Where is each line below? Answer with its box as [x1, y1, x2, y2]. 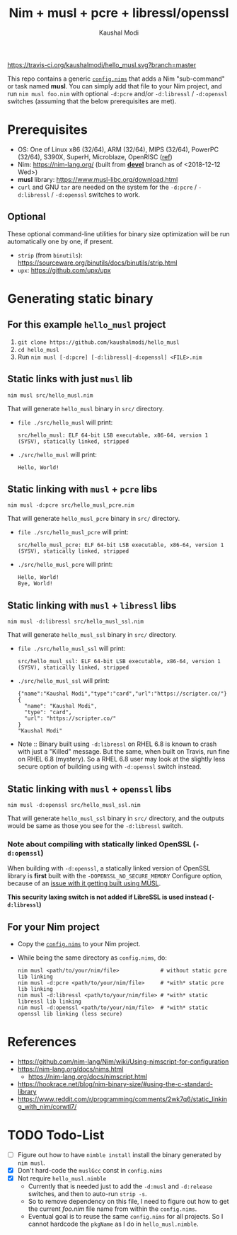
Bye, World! [17, 580, 53, 587]
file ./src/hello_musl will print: [17, 418, 113, 426]
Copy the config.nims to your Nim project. [17, 940, 141, 948]
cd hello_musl [17, 346, 59, 353]
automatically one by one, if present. [7, 237, 115, 246]
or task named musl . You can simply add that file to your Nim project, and [7, 81, 222, 90]
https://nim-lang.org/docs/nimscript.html [28, 1072, 147, 1081]
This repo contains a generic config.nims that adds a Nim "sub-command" [7, 74, 225, 83]
